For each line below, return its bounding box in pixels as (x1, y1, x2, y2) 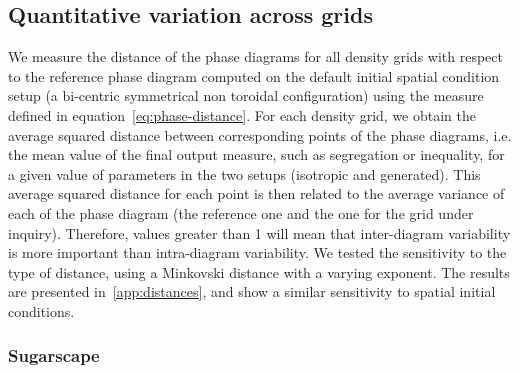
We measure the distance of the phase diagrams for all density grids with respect (8, 46, 503, 67)
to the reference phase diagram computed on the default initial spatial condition (8, 65, 500, 86)
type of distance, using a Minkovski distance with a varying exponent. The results (8, 261, 510, 282)
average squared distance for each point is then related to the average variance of (8, 183, 505, 204)
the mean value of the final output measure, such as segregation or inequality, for (8, 144, 505, 165)
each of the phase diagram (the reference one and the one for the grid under (8, 202, 474, 223)
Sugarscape (8, 343, 100, 368)
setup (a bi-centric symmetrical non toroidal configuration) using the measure (8, 85, 484, 106)
